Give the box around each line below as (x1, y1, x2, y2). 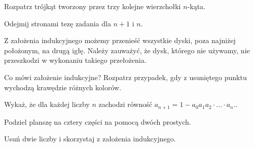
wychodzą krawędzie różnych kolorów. (4, 82, 122, 92)
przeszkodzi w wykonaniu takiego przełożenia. (4, 55, 147, 65)
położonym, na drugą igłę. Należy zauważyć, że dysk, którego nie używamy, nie (4, 45, 250, 55)
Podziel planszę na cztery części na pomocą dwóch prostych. (4, 116, 191, 127)
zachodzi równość (98, 99, 152, 109)
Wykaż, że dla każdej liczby (4, 99, 90, 109)
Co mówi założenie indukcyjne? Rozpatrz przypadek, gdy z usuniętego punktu (4, 71, 247, 82)
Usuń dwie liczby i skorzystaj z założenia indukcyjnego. (4, 133, 176, 144)
